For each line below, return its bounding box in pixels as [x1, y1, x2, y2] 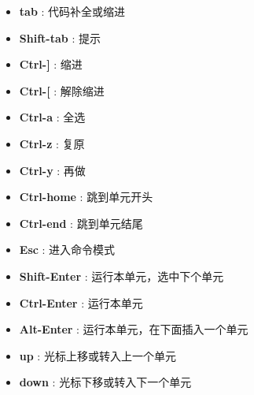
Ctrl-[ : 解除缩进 [19, 82, 105, 99]
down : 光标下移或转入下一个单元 [19, 374, 192, 390]
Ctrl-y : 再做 [19, 162, 86, 178]
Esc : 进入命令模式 [19, 241, 116, 258]
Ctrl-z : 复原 [19, 135, 85, 151]
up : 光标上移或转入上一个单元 [19, 347, 176, 363]
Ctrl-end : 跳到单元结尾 [19, 214, 143, 231]
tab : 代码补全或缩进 [19, 3, 126, 19]
